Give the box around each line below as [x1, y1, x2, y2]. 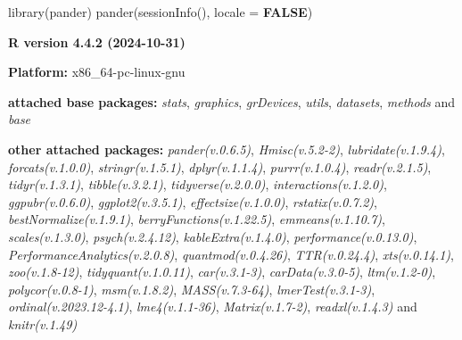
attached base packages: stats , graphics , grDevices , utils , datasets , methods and [8, 92, 456, 111]
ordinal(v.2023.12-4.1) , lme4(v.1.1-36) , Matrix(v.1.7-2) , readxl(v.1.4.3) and [8, 297, 417, 316]
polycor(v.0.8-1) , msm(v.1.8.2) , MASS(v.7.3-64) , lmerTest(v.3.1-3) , [8, 279, 375, 298]
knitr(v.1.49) [8, 314, 78, 333]
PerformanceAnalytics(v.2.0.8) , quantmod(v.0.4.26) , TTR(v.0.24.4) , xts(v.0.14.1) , [8, 245, 454, 263]
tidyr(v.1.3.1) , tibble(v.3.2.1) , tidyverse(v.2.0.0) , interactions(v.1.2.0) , [8, 175, 387, 194]
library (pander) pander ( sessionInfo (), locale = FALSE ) [8, 3, 313, 21]
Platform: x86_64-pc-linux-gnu [8, 62, 186, 81]
